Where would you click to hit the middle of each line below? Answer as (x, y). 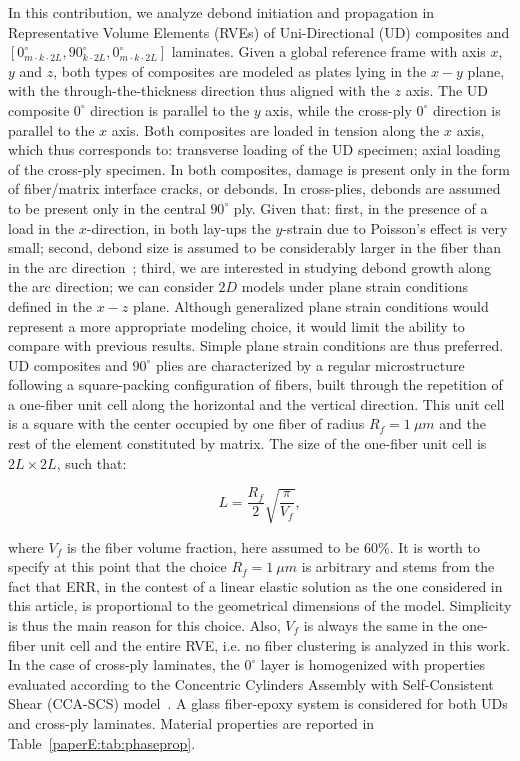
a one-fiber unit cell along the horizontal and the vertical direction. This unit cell (256, 403)
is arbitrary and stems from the (398, 566)
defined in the (50, 305)
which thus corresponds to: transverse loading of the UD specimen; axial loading (254, 149)
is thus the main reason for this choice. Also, (144, 625)
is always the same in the (380, 625)
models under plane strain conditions (355, 286)
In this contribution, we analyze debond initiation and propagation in (221, 12)
